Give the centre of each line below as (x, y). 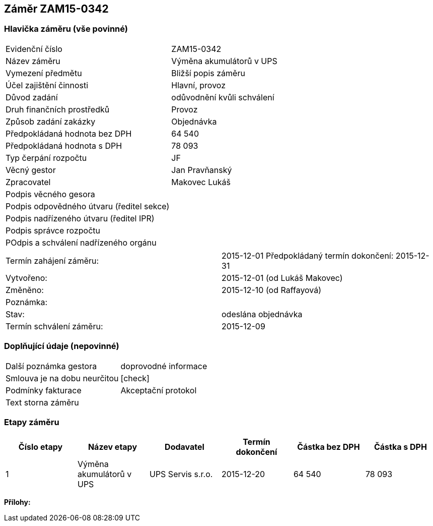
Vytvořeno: (26, 278)
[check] (135, 378)
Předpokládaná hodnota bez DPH (69, 133)
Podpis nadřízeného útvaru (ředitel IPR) (80, 218)
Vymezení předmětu (44, 73)
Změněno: (25, 290)
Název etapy (113, 447)
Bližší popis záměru (208, 73)
